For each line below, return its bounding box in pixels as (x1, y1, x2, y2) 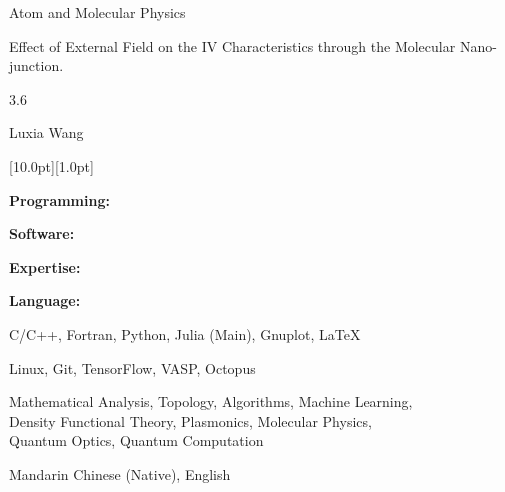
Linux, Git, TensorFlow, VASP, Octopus (9, 357, 256, 378)
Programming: (9, 189, 110, 210)
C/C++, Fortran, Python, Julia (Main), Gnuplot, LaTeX (9, 323, 361, 344)
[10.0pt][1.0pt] (9, 155, 94, 176)
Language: (9, 290, 81, 311)
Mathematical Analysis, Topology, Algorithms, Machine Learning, (9, 391, 413, 412)
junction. (9, 55, 64, 76)
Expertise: (9, 256, 81, 277)
